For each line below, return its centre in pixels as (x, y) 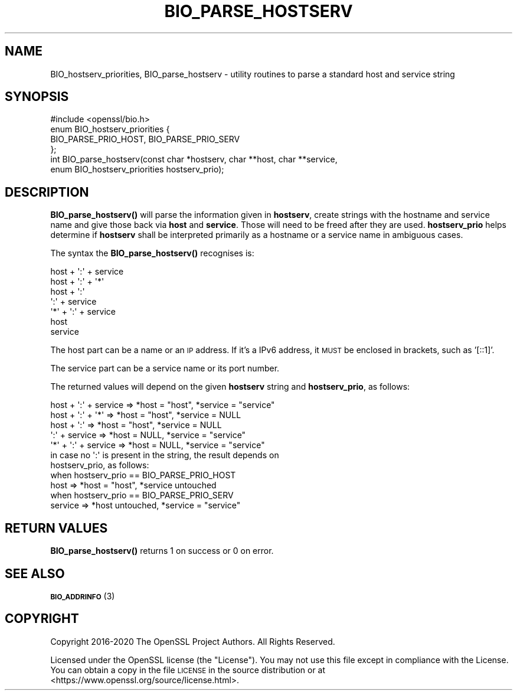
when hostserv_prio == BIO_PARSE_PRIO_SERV (142, 495)
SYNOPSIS (37, 97)
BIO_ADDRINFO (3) (83, 596)
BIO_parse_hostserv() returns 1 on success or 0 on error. (162, 551)
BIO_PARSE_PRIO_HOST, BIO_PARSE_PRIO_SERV (145, 139)
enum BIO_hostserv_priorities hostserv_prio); (137, 169)
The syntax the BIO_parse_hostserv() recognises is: (152, 253)
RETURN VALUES (56, 528)
